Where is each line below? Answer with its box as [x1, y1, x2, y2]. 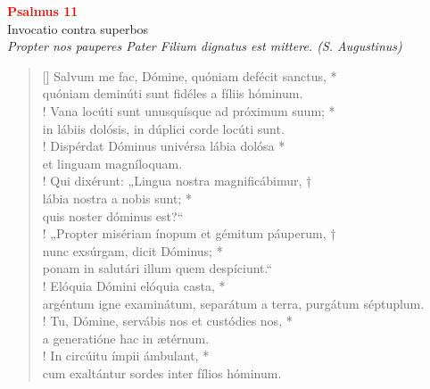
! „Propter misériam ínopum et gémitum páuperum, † [42, 224, 336, 243]
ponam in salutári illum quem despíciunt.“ [42, 259, 273, 277]
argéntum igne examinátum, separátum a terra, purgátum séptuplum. [42, 294, 425, 312]
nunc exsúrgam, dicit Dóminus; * [42, 241, 223, 260]
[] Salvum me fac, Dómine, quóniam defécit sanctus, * [42, 66, 337, 85]
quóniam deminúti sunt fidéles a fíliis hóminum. [42, 84, 303, 103]
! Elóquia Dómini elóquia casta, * [42, 276, 226, 294]
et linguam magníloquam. [42, 153, 183, 172]
